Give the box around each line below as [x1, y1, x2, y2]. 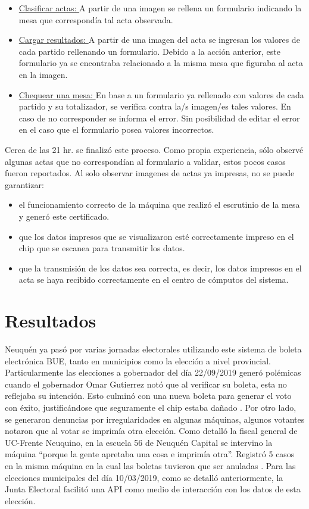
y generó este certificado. [18, 210, 110, 222]
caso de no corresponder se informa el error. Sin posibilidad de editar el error [18, 111, 300, 124]
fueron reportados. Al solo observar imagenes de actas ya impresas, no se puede [5, 167, 295, 179]
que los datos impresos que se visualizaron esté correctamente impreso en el [18, 230, 294, 242]
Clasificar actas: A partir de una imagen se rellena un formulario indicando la [18, 2, 302, 14]
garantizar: [5, 178, 44, 191]
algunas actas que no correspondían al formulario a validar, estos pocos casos [5, 155, 286, 167]
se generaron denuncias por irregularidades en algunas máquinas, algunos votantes [5, 413, 305, 425]
